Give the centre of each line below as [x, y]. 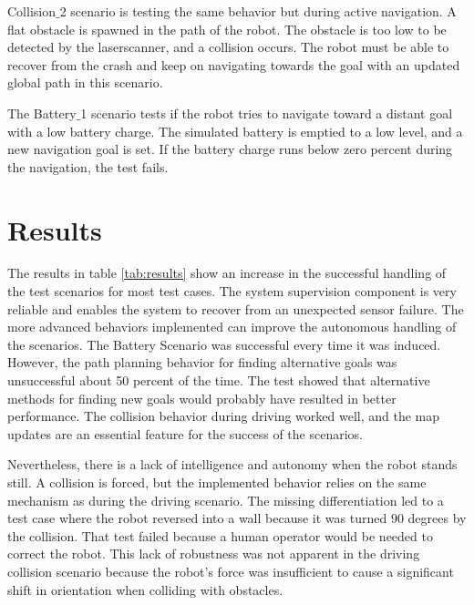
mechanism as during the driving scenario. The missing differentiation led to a [226, 500]
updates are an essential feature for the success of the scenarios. [185, 433]
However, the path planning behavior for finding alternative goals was [202, 362]
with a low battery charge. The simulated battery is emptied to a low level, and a [235, 131]
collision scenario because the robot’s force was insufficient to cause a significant [231, 571]
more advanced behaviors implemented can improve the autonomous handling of [232, 327]
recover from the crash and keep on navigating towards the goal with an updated [234, 64]
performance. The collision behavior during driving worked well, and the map [224, 416]
